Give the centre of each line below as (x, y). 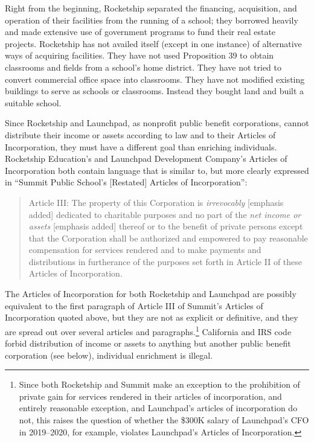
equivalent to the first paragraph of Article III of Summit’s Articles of (134, 305)
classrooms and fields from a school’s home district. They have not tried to (143, 67)
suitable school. (33, 102)
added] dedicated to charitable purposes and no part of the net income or (165, 214)
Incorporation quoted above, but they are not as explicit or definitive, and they (152, 317)
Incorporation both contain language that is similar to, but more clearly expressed (157, 170)
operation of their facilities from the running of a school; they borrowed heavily (152, 20)
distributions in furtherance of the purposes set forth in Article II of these (165, 261)
